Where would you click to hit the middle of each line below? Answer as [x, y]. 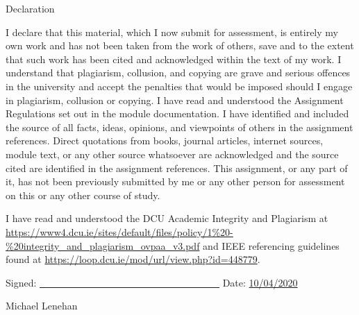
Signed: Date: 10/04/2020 [152, 282]
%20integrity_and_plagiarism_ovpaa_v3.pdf [103, 245]
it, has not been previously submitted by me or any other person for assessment [175, 181]
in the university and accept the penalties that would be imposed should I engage [179, 86]
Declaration [30, 8]
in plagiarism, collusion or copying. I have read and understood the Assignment [175, 100]
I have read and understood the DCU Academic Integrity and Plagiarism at [167, 218]
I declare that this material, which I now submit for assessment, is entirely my [172, 32]
